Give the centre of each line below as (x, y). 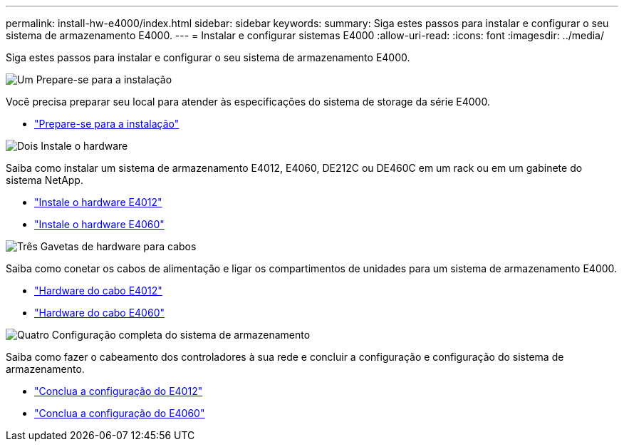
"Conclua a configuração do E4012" (119, 391)
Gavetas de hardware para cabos (118, 246)
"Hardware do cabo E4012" (98, 291)
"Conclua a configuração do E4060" (120, 413)
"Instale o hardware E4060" (99, 224)
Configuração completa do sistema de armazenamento (181, 335)
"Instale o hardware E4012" (98, 202)
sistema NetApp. (45, 180)
